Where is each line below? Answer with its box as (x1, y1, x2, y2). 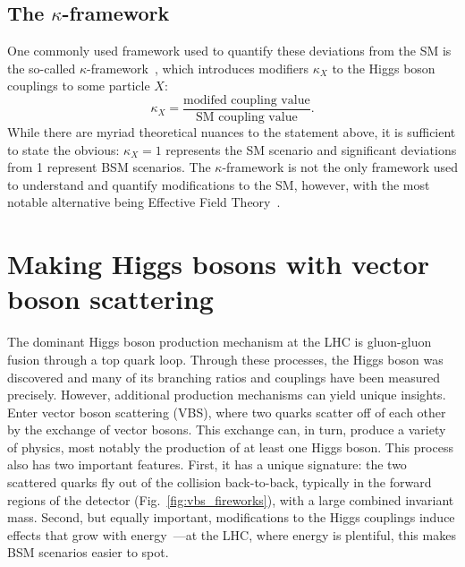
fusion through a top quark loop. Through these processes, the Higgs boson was (7, 349, 444, 368)
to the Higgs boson (332, 58, 435, 77)
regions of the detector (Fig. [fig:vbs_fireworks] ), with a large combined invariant (7, 490, 454, 509)
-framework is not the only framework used (222, 158, 458, 176)
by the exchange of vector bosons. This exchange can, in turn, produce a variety (7, 420, 446, 439)
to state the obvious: (7, 140, 120, 159)
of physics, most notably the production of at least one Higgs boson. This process (7, 437, 453, 456)
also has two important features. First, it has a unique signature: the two (7, 455, 407, 474)
